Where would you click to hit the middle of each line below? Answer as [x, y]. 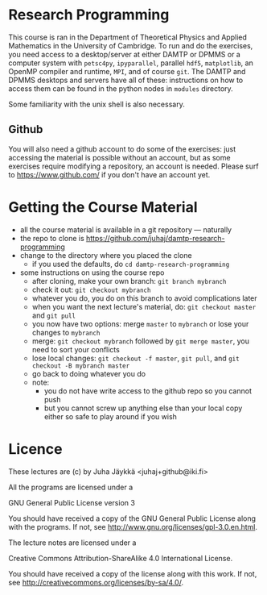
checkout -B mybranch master [81, 366]
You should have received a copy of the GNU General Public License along [132, 518]
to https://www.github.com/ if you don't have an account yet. [109, 174]
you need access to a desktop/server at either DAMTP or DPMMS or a [125, 54]
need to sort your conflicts [76, 349]
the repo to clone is [52, 238]
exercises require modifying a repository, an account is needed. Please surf [133, 166]
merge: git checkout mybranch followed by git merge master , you [140, 341]
